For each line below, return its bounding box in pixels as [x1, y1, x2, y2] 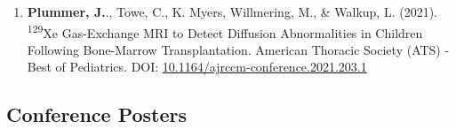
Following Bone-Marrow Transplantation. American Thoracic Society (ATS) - [27, 40, 450, 58]
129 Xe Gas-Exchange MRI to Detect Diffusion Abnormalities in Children [27, 20, 423, 42]
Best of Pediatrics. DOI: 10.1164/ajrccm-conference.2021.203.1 [27, 57, 367, 76]
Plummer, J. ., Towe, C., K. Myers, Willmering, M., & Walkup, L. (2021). [27, 3, 437, 20]
